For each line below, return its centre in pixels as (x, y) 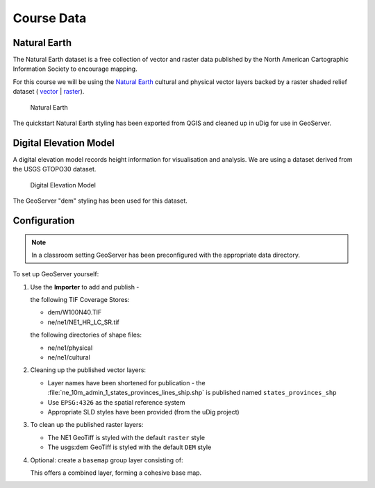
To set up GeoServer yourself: (56, 274)
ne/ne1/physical (70, 348)
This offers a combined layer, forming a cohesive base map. (116, 473)
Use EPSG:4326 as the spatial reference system (116, 402)
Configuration (44, 220)
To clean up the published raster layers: (87, 425)
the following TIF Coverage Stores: (80, 300)
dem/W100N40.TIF (75, 312)
